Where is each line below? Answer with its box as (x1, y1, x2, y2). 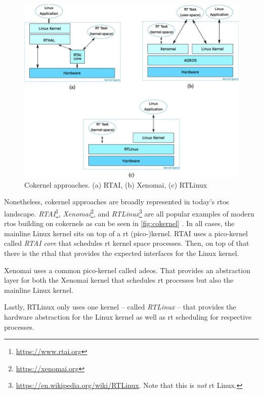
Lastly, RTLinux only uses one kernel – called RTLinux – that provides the (4, 301, 236, 312)
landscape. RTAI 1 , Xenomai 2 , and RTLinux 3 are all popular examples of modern (4, 206, 254, 218)
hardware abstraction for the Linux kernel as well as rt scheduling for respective (4, 311, 252, 322)
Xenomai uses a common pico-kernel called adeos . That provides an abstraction (4, 265, 250, 275)
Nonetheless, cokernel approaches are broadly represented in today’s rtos (4, 196, 229, 207)
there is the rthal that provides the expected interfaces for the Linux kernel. (4, 248, 239, 258)
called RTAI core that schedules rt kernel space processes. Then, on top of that (4, 238, 249, 248)
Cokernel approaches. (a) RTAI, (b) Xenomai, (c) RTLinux (24, 179, 207, 190)
